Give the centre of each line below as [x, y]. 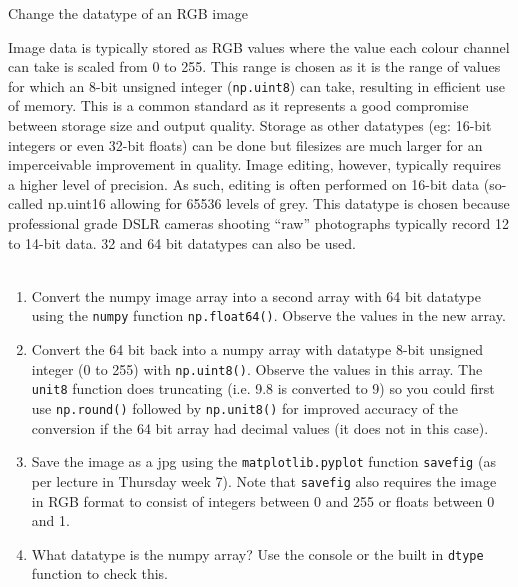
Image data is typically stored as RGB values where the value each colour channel [259, 46]
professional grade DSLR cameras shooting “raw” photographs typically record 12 [258, 223]
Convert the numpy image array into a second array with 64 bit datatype [256, 295]
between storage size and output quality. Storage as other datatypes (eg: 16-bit [250, 125]
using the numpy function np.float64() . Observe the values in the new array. [268, 315]
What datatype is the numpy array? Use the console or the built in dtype [257, 553]
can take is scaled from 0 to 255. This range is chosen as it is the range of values [254, 66]
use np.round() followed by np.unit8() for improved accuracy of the [244, 407]
